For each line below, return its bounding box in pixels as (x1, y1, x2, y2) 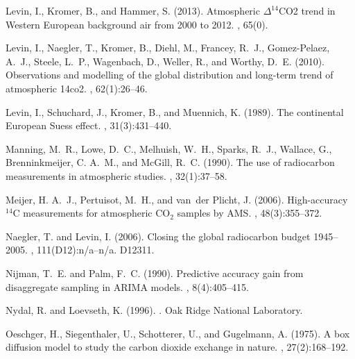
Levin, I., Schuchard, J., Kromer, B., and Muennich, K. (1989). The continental (6, 104, 344, 119)
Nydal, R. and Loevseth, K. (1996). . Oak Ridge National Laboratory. (6, 303, 303, 317)
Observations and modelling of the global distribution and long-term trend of (6, 67, 334, 82)
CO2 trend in (278, 3, 336, 17)
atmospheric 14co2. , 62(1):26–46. (6, 81, 148, 95)
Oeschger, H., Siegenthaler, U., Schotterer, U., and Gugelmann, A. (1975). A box (6, 326, 350, 340)
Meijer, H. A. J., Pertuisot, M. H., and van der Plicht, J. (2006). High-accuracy (6, 192, 348, 206)
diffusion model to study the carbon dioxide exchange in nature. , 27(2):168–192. (6, 340, 349, 354)
